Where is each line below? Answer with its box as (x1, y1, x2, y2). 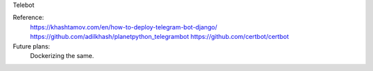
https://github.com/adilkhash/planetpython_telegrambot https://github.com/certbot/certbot (30, 33, 289, 41)
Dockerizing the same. (30, 51, 95, 59)
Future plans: (12, 42, 50, 51)
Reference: (12, 14, 44, 22)
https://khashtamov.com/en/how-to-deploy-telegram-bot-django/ (30, 23, 218, 31)
